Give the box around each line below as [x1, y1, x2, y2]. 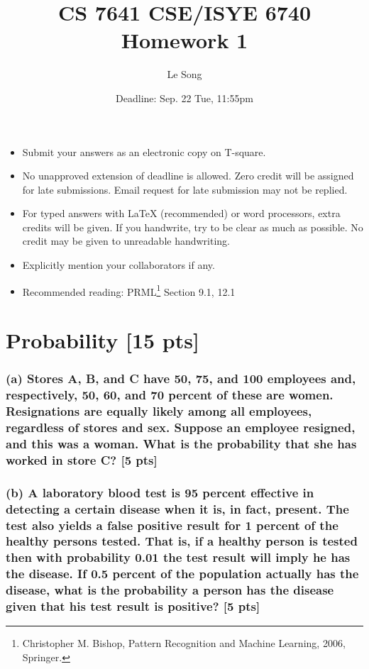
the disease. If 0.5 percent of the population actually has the [6, 565, 359, 582]
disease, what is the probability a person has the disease [6, 581, 334, 599]
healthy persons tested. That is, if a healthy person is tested [6, 532, 358, 550]
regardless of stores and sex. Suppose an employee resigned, [6, 418, 356, 436]
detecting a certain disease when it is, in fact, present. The [6, 499, 349, 517]
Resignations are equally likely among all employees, [6, 402, 312, 420]
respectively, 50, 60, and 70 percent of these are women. [6, 386, 334, 404]
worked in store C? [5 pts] [6, 450, 158, 468]
